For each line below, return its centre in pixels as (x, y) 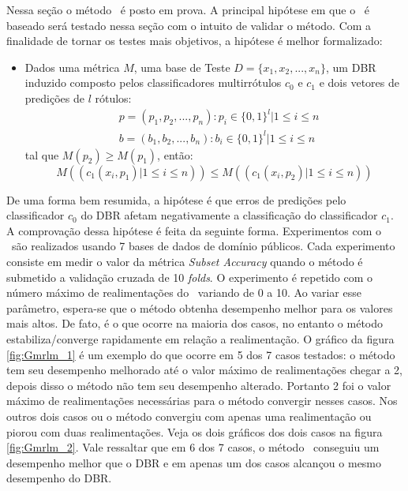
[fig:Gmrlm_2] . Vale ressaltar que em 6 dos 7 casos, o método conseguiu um (193, 447)
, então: (175, 154)
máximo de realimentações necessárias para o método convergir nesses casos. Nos (202, 401)
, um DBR (351, 67)
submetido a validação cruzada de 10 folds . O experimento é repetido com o (190, 277)
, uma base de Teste (182, 67)
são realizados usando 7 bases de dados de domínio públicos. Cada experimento (203, 246)
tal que (42, 154)
